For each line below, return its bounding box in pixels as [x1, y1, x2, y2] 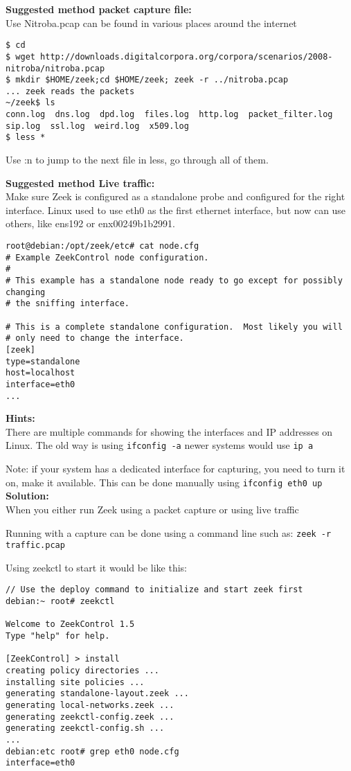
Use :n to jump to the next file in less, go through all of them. [6, 152, 269, 167]
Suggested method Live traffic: [6, 175, 155, 190]
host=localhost [6, 368, 75, 378]
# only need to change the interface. [6, 333, 184, 344]
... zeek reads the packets [6, 86, 135, 96]
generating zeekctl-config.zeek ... [6, 711, 174, 722]
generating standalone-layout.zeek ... [6, 689, 189, 699]
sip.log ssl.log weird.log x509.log [6, 121, 189, 131]
